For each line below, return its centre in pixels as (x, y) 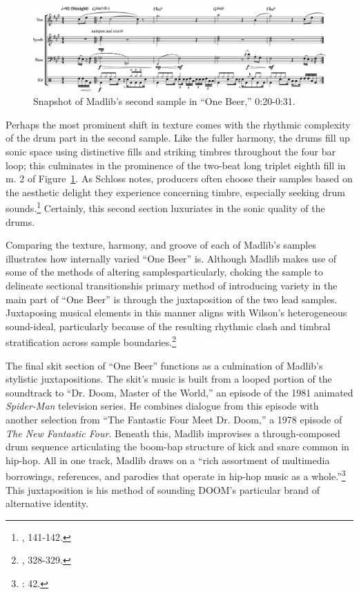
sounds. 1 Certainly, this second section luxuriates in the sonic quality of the (165, 207)
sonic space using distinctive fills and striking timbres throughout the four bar (171, 151)
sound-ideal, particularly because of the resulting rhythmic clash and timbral (168, 326)
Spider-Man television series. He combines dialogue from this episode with (162, 406)
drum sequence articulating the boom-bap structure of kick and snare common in (177, 447)
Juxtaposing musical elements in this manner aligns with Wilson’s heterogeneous (176, 313)
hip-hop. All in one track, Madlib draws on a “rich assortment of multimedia (168, 460)
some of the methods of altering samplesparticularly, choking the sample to (164, 272)
